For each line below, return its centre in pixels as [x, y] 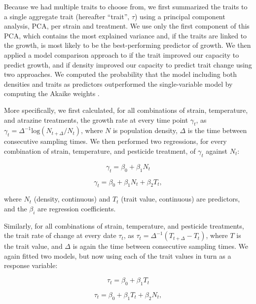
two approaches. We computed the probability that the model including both [120, 74]
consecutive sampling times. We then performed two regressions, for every [115, 141]
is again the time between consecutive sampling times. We [160, 246]
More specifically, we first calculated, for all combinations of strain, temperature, [126, 110]
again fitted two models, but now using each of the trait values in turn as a [118, 255]
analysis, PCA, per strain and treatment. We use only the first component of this [127, 26]
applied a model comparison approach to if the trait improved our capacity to [122, 54]
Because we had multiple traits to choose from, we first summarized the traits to [126, 6]
